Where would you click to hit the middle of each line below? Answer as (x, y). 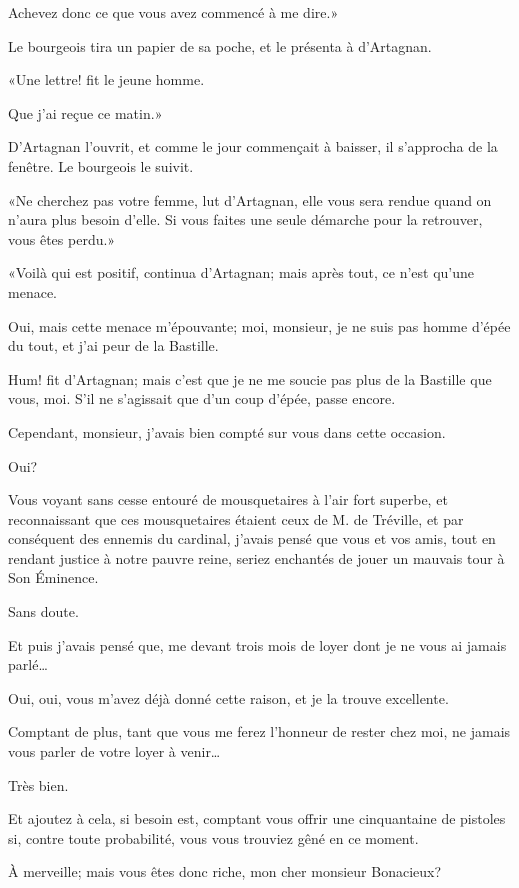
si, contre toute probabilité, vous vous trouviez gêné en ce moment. (213, 837)
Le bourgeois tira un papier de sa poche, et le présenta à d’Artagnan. (220, 45)
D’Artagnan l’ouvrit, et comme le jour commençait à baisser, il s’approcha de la (253, 146)
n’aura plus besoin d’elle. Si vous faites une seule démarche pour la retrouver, (245, 219)
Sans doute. (43, 611)
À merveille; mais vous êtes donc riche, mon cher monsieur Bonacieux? (225, 871)
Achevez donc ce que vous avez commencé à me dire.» (173, 12)
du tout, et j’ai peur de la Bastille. (113, 345)
